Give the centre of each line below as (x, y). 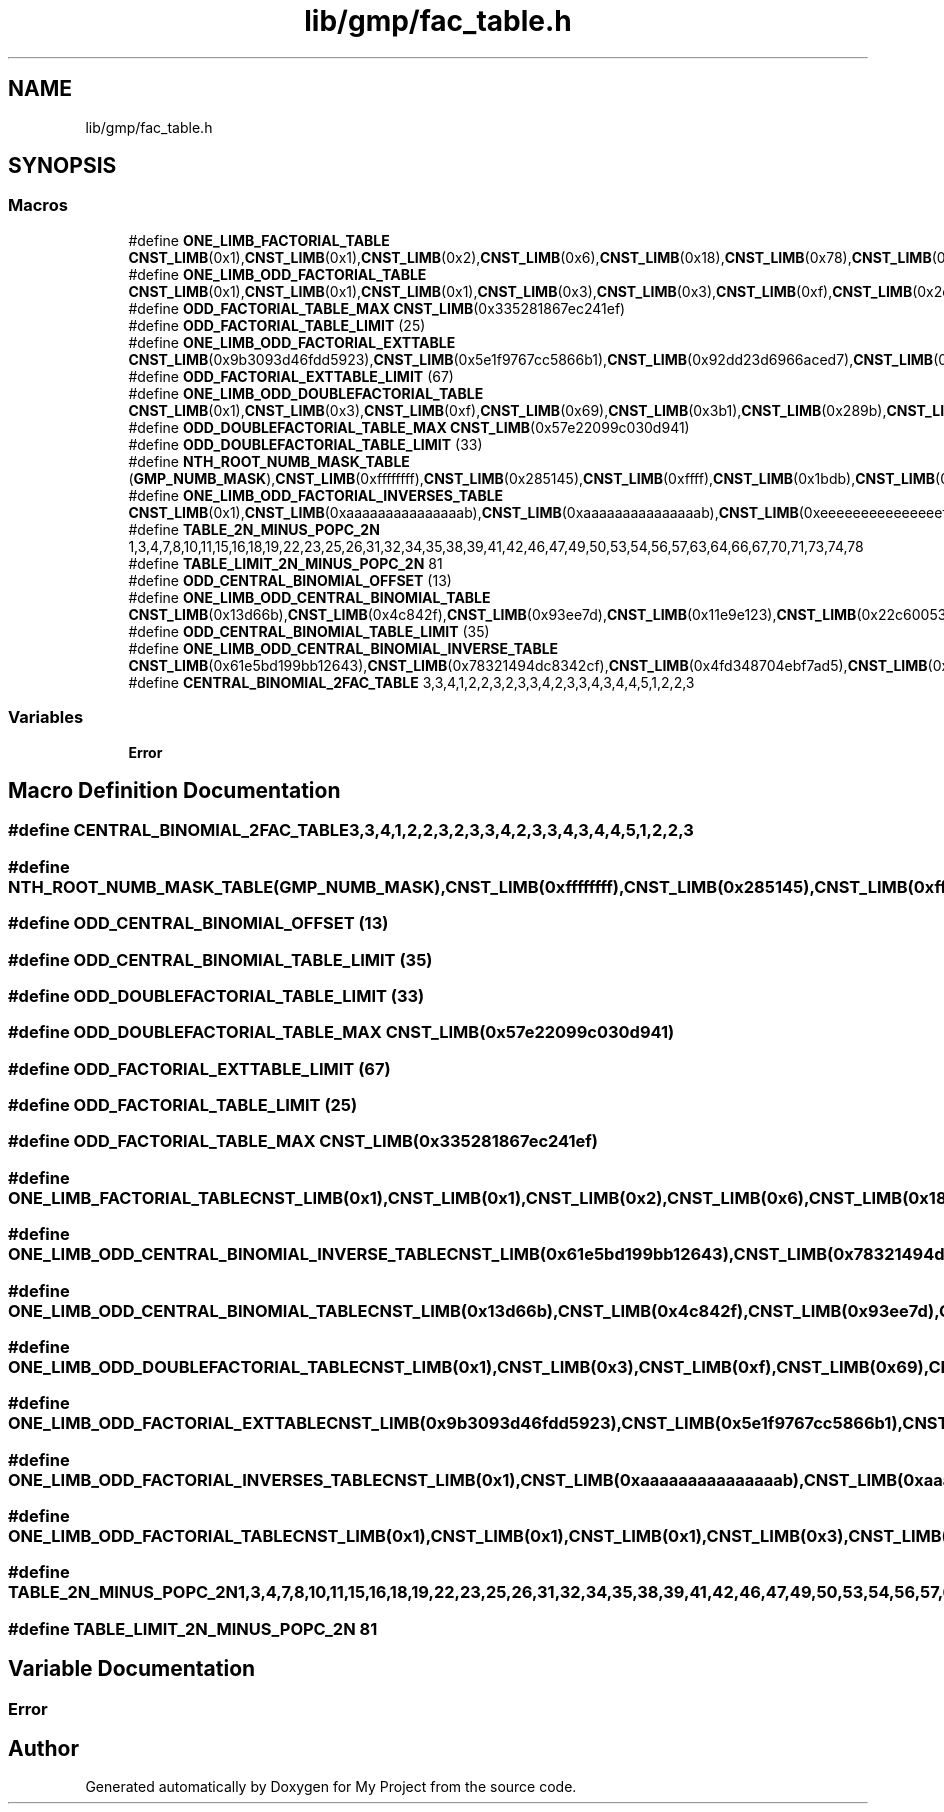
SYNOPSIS (62, 166)
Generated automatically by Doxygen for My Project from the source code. (331, 1787)
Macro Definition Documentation (174, 790)
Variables (46, 717)
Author (43, 1749)
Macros (38, 205)
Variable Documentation (132, 1669)
